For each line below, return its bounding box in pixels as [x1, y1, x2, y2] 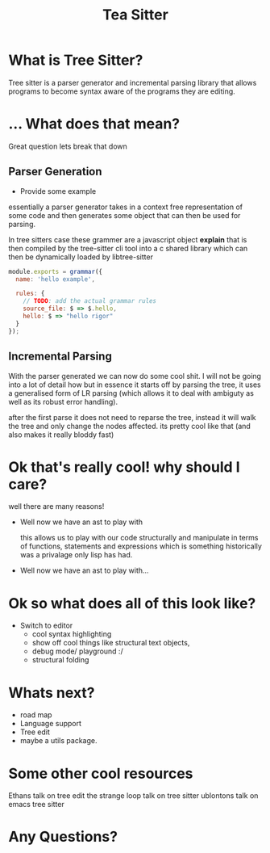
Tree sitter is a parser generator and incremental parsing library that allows [8, 78, 257, 87]
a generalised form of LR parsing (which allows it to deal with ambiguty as [8, 388, 254, 397]
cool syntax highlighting [31, 629, 112, 639]
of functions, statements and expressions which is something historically [19, 541, 262, 551]
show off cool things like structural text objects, [31, 638, 190, 648]
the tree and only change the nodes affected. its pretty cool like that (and [8, 421, 251, 431]
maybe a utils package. [19, 736, 98, 746]
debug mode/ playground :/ [31, 646, 123, 656]
